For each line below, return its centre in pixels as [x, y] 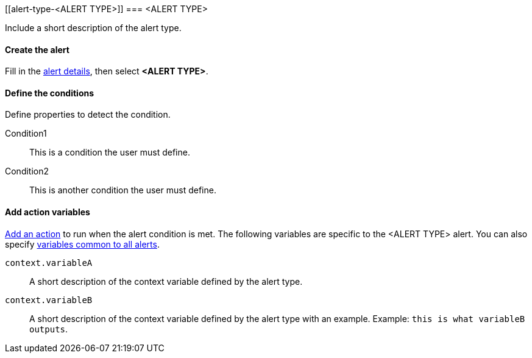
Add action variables [48, 212]
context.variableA [49, 263]
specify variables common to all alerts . [82, 244]
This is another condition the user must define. [123, 190]
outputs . [49, 329]
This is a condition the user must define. [110, 152]
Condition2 [27, 171]
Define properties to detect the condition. [88, 115]
